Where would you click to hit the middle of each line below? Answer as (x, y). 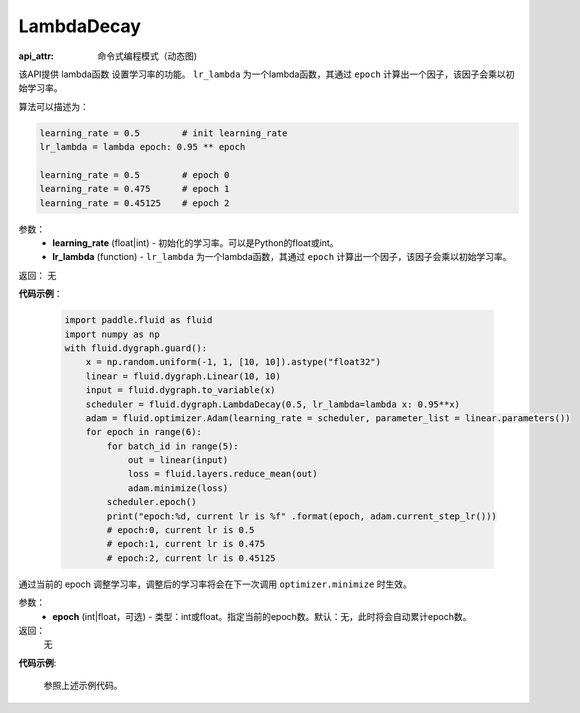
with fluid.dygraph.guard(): (136, 348)
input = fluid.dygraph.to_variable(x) (180, 390)
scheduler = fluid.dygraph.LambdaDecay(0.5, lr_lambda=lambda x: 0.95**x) (272, 404)
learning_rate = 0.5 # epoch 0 (134, 174)
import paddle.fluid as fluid (138, 320)
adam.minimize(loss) (178, 488)
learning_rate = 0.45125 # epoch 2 (134, 203)
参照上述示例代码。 (83, 686)
